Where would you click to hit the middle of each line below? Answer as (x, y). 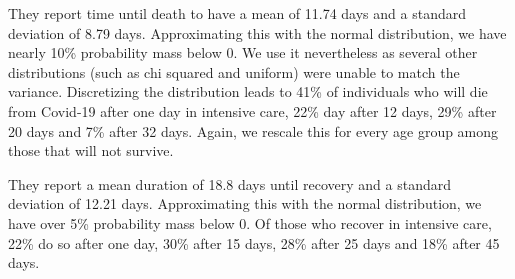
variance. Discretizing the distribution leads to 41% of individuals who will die (248, 91)
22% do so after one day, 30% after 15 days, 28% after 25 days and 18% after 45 (254, 242)
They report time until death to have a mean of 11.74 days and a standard (237, 13)
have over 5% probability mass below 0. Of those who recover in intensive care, (250, 222)
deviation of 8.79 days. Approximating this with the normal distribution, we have (257, 32)
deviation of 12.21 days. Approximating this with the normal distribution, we (245, 203)
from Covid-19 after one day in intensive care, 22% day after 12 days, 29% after (252, 110)
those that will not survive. (91, 150)
